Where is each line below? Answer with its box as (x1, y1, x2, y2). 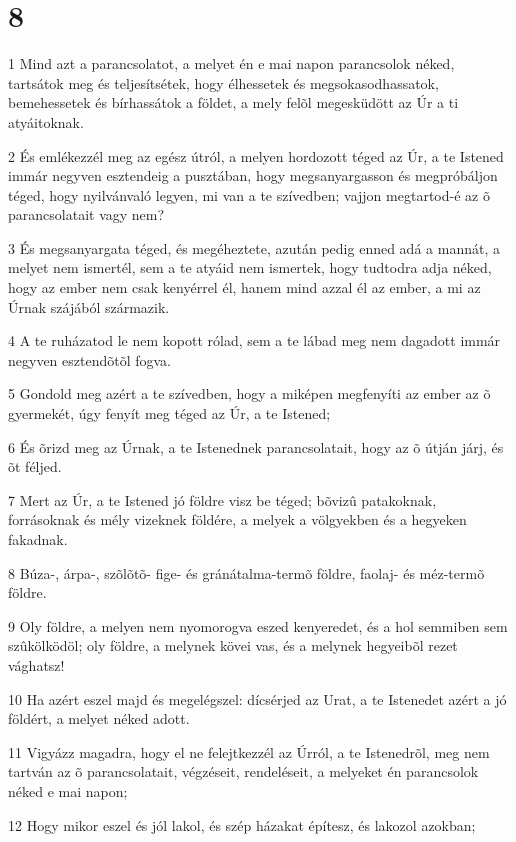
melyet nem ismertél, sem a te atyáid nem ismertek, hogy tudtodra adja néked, (8, 257, 492, 278)
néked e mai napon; (8, 780, 128, 801)
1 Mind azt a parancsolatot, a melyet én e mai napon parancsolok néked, (8, 53, 455, 74)
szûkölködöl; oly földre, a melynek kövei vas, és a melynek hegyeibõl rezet (8, 635, 458, 656)
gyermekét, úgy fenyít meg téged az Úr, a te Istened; (8, 403, 331, 424)
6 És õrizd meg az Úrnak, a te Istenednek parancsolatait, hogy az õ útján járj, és (8, 436, 504, 457)
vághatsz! (8, 654, 65, 675)
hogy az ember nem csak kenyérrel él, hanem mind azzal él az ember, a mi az (8, 277, 481, 298)
